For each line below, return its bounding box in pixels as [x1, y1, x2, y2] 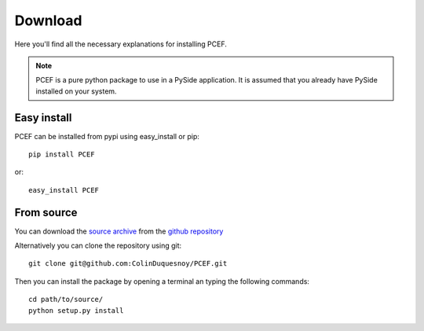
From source [14, 205, 78, 219]
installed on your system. [35, 86, 117, 96]
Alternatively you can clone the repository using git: [14, 241, 182, 251]
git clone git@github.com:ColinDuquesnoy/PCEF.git [28, 259, 228, 268]
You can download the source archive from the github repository [14, 226, 224, 236]
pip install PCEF [28, 150, 95, 159]
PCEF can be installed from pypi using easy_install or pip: [14, 131, 200, 141]
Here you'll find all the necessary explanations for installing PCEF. [14, 39, 228, 49]
